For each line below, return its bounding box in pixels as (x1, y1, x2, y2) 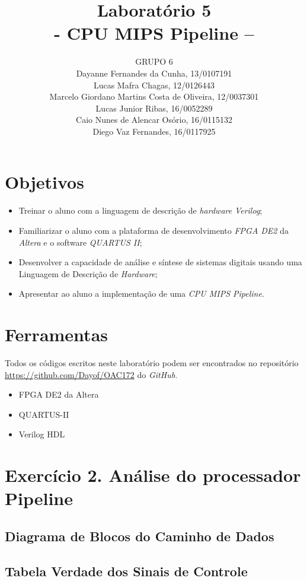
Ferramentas (5, 322, 108, 347)
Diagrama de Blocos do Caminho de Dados (5, 527, 274, 545)
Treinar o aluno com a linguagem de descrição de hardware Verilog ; (18, 204, 263, 217)
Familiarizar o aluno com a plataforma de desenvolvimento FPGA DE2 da (18, 224, 289, 236)
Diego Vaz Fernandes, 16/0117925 (92, 125, 216, 137)
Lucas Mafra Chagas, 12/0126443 (93, 78, 215, 91)
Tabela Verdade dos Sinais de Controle (5, 561, 248, 580)
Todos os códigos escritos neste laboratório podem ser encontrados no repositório (5, 357, 299, 369)
